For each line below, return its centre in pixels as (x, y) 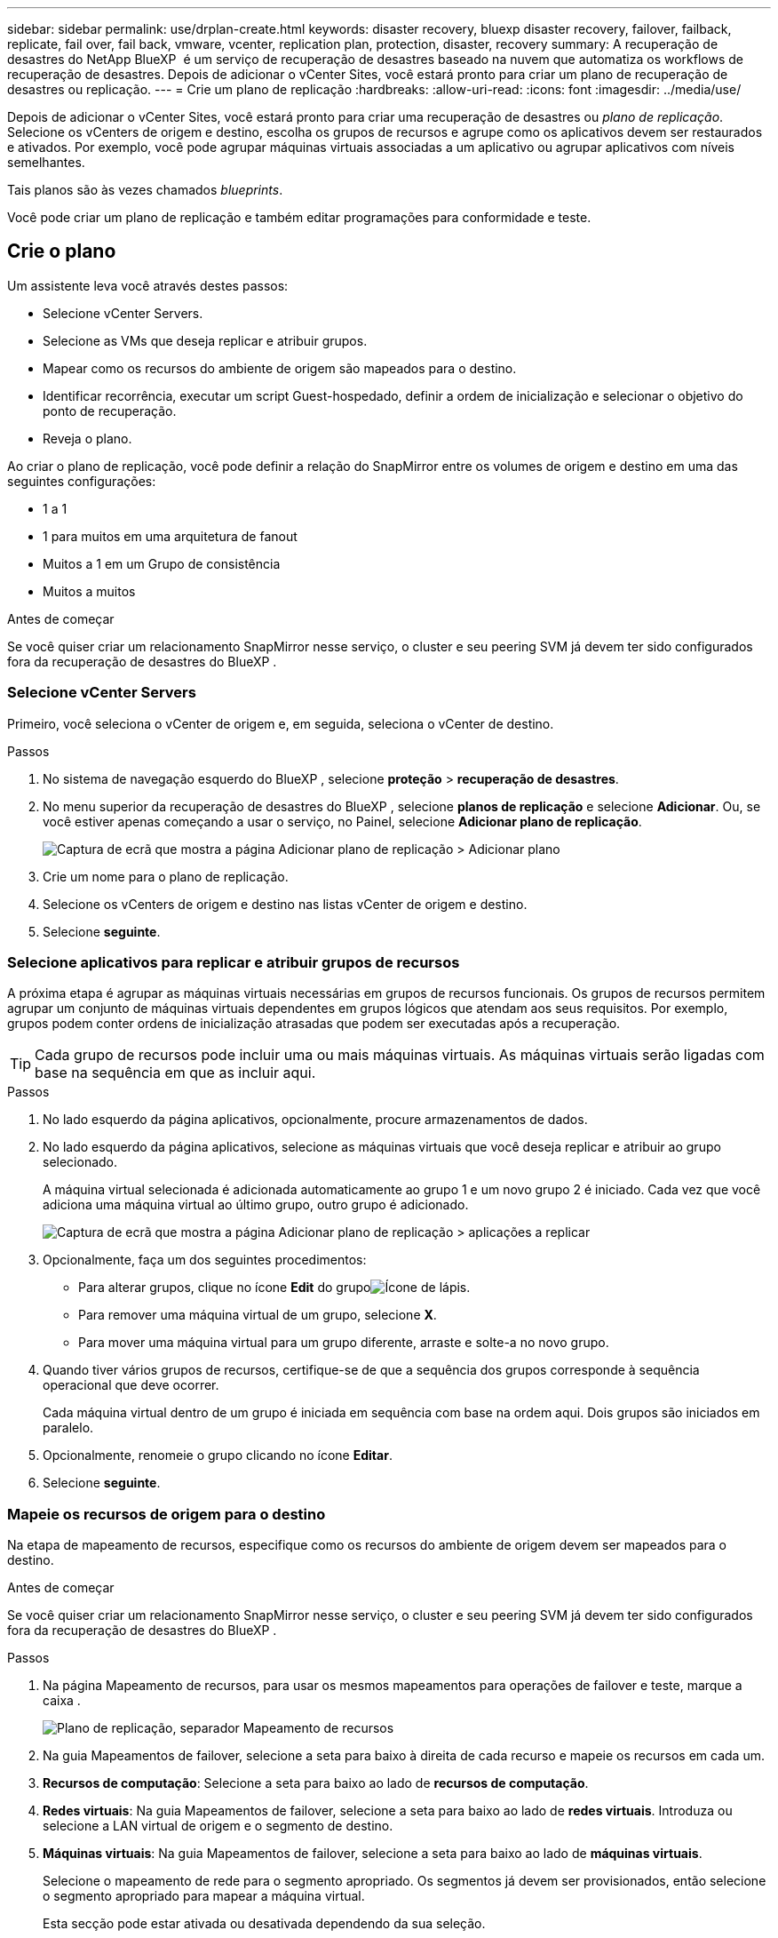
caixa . (62, 1701)
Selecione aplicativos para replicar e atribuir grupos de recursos (234, 962)
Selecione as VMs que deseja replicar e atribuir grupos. (205, 340)
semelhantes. (46, 162)
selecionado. (80, 1162)
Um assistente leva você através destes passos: (148, 285)
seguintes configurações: (82, 481)
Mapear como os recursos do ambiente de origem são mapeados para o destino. (280, 368)
